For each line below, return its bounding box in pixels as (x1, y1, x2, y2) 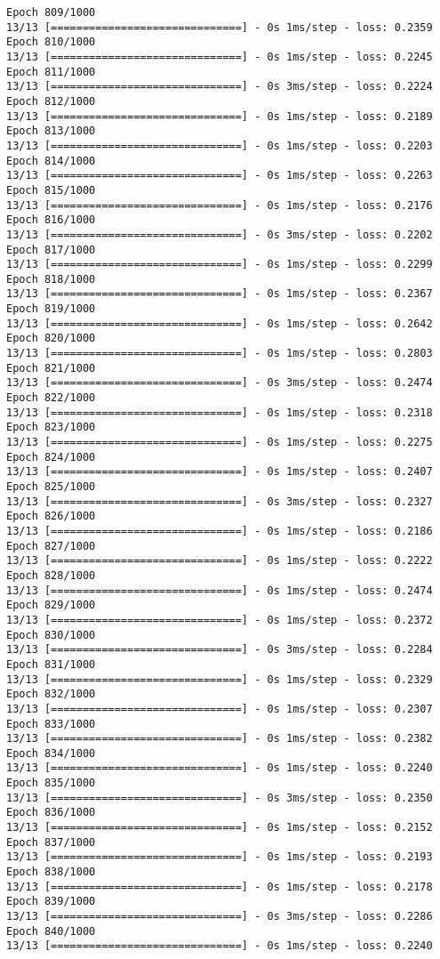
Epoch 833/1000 (6, 717, 96, 730)
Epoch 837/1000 (6, 835, 96, 849)
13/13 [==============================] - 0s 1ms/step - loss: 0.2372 (6, 613, 433, 626)
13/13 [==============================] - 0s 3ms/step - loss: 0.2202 (6, 228, 433, 241)
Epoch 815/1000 (6, 183, 96, 197)
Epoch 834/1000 (6, 746, 96, 760)
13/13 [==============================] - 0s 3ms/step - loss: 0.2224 (6, 80, 433, 93)
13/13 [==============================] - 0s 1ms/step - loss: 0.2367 (6, 287, 433, 301)
